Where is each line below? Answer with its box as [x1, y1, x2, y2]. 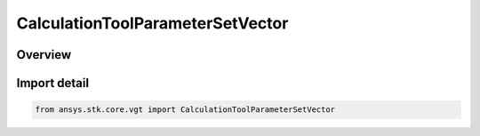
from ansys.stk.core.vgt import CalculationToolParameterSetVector [35, 105, 336, 115]
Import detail [16, 76, 89, 91]
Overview [16, 47, 72, 62]
